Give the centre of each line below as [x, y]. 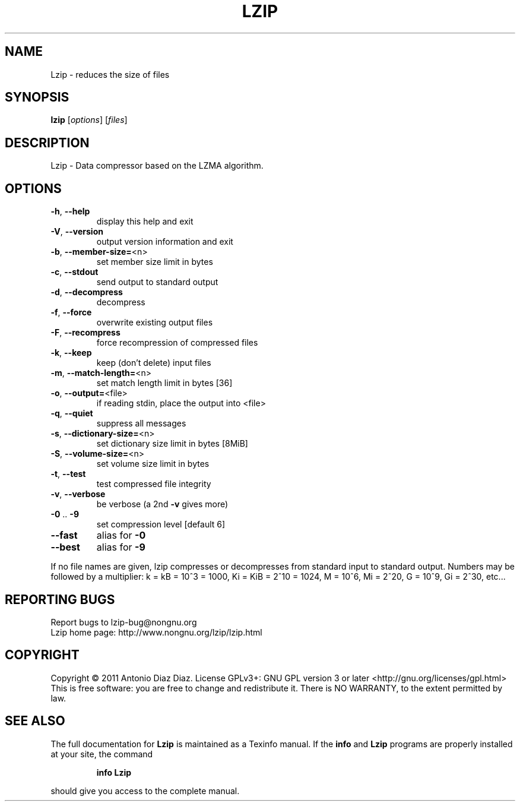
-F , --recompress [85, 333]
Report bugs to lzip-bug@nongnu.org [124, 622]
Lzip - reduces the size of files [110, 74]
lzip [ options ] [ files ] [89, 120]
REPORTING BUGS [60, 599]
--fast [64, 535]
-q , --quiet [72, 413]
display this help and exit [145, 222]
